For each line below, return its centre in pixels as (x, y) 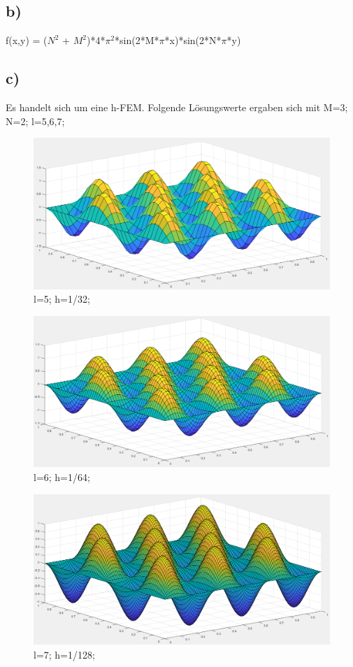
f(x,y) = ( (27, 40)
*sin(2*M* (137, 40)
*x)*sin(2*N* (193, 40)
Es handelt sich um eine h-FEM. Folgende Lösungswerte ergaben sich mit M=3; (177, 107)
